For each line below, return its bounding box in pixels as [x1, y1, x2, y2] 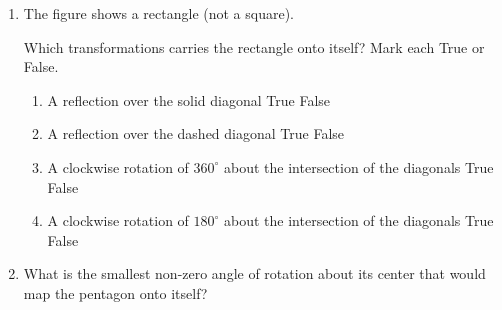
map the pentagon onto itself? [23, 282, 208, 303]
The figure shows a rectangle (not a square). [23, 3, 295, 23]
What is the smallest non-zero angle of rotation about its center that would [23, 263, 486, 284]
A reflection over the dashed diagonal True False [47, 123, 345, 144]
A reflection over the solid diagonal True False [47, 89, 331, 110]
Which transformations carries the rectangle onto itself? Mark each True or [23, 36, 485, 57]
